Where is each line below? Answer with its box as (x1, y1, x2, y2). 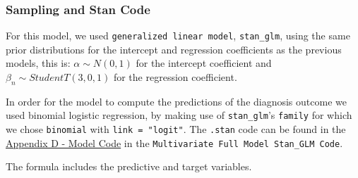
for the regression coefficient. (113, 70, 237, 84)
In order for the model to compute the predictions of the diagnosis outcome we (6, 94, 347, 108)
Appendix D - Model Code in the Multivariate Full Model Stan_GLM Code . (6, 135, 343, 150)
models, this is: (6, 56, 71, 70)
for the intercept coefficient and (136, 56, 272, 70)
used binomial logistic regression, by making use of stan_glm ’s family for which (6, 108, 352, 122)
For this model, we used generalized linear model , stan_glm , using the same (6, 28, 350, 43)
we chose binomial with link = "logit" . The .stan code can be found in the (6, 122, 346, 136)
